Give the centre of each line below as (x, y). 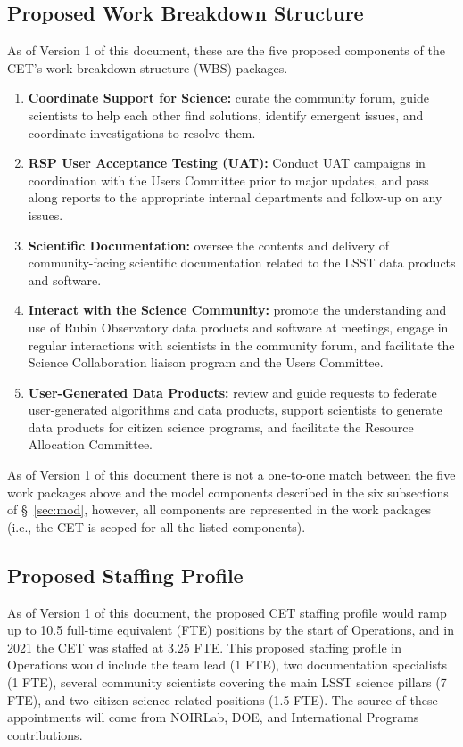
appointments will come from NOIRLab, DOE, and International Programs (213, 717)
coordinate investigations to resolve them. (142, 132)
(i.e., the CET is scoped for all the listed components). (157, 526)
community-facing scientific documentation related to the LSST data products (242, 263)
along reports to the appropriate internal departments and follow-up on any (235, 197)
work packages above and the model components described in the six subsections (228, 492)
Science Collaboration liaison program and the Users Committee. (206, 362)
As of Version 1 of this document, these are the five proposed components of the (226, 50)
